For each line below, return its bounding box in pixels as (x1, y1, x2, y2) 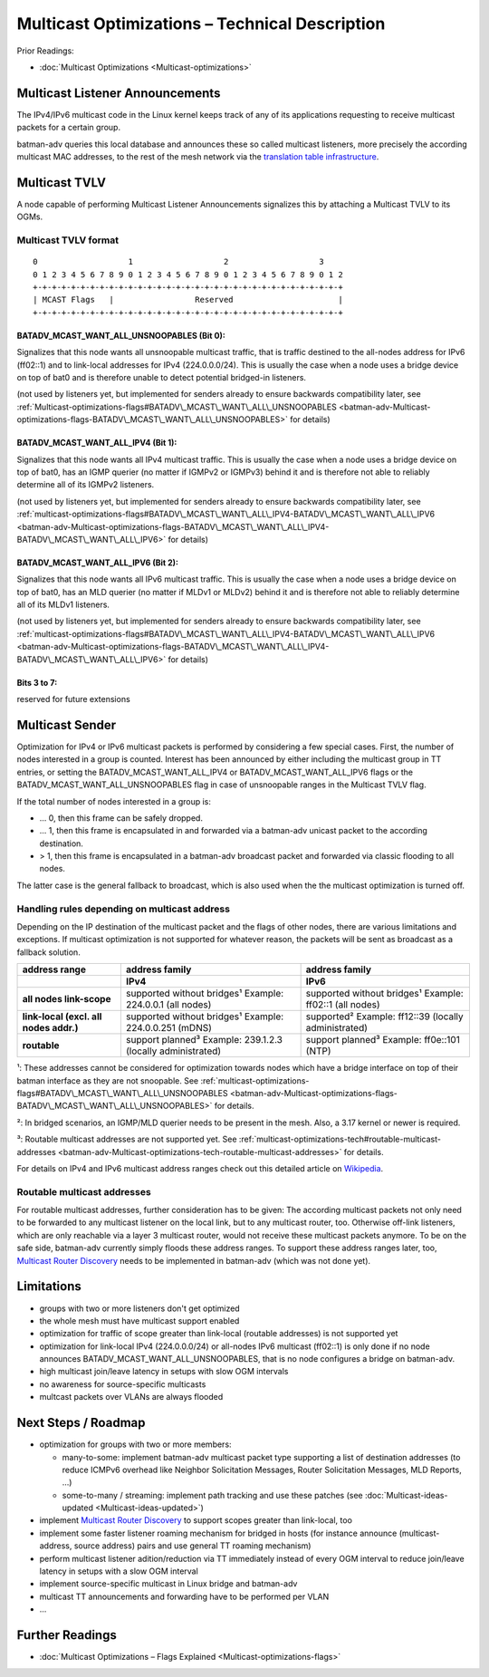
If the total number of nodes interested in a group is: (16, 795, 212, 806)
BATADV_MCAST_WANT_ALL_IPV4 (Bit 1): (16, 438, 177, 448)
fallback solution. (16, 947, 81, 958)
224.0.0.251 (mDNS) (125, 1022, 213, 1035)
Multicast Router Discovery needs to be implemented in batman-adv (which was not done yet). (16, 1255, 371, 1266)
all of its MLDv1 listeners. (16, 599, 110, 611)
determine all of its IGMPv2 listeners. (16, 479, 155, 490)
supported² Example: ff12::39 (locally (305, 1010, 464, 1023)
